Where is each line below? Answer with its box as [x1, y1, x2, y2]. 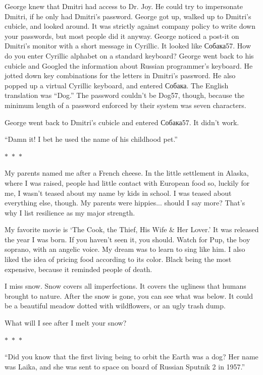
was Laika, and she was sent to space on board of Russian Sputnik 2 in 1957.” [5, 361, 245, 371]
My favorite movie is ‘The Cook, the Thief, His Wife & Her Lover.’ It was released [5, 224, 259, 235]
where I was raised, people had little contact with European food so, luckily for [5, 177, 250, 188]
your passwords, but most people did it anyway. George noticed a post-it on [5, 30, 239, 41]
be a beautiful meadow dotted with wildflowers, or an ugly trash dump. [5, 300, 226, 311]
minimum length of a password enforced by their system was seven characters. [5, 99, 246, 110]
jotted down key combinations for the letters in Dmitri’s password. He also [5, 70, 236, 81]
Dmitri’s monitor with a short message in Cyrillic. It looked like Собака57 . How [5, 40, 251, 51]
